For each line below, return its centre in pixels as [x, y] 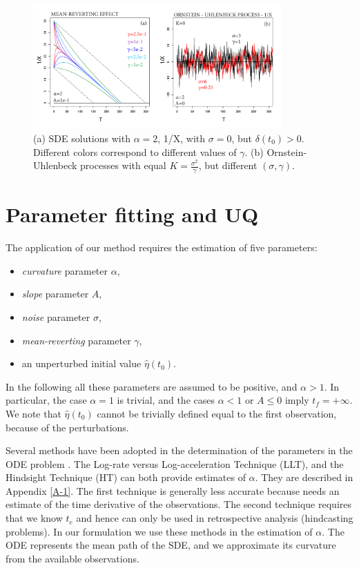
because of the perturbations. [67, 427]
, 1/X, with [182, 138]
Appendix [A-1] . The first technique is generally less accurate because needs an [173, 490]
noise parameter [56, 316]
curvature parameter [65, 270]
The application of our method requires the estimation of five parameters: [162, 247]
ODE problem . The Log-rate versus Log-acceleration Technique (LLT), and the [175, 463]
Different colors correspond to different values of [135, 151]
